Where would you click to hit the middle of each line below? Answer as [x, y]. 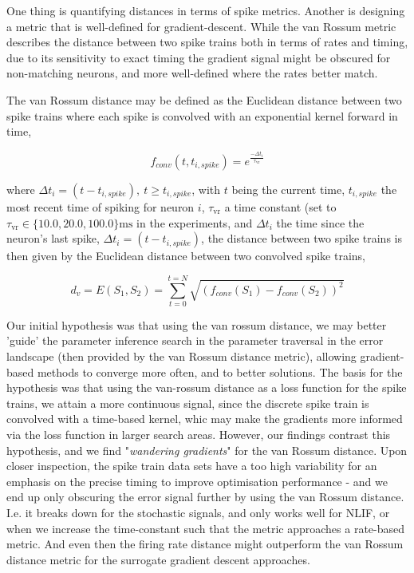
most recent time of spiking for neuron [101, 206]
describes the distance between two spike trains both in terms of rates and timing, [207, 42]
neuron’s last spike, [53, 238]
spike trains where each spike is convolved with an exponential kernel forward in [202, 115]
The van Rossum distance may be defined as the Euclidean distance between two [204, 99]
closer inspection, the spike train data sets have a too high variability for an [192, 466]
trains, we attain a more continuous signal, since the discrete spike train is [188, 403]
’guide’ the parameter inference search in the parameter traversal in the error [195, 340]
